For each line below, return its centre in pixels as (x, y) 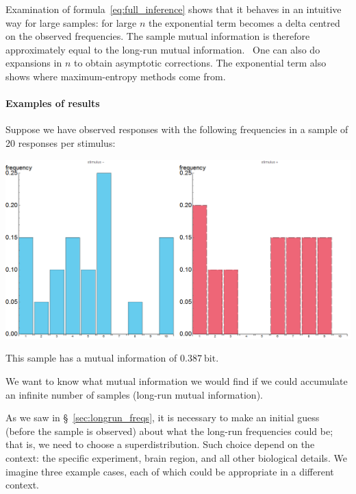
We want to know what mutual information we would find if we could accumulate (177, 381)
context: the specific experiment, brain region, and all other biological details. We (176, 458)
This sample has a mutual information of (91, 358)
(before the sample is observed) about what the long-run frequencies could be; (169, 431)
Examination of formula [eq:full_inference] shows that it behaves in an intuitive (174, 9)
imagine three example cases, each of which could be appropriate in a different (170, 471)
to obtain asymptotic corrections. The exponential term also (200, 63)
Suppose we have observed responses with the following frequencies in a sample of (177, 129)
